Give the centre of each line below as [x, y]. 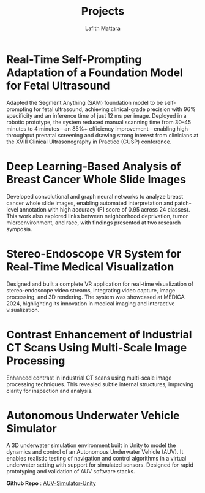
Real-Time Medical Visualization [90, 266]
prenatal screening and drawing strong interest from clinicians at [117, 135]
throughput [20, 135]
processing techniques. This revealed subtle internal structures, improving [100, 384]
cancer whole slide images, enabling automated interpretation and [90, 203]
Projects [103, 11]
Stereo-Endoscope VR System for [94, 254]
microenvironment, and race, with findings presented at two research [94, 223]
